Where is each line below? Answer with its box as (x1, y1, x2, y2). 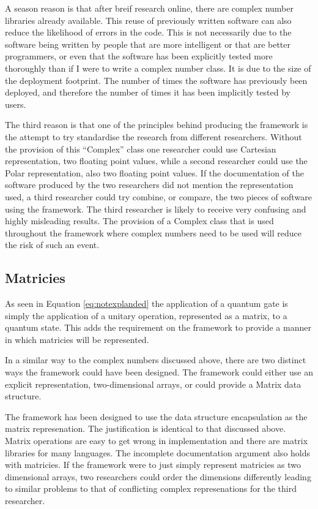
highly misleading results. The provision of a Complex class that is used (5, 214, 274, 227)
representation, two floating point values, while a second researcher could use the (5, 154, 308, 167)
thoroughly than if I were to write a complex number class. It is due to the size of (5, 61, 311, 74)
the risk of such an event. (5, 238, 100, 251)
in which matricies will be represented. (5, 333, 149, 345)
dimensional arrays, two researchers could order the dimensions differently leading (5, 470, 311, 483)
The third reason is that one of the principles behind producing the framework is (5, 118, 308, 131)
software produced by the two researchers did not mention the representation (5, 178, 294, 191)
